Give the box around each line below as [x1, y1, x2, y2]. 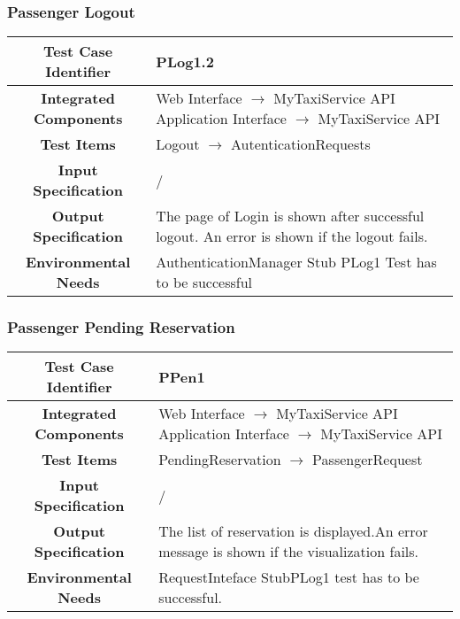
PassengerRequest [312, 449, 423, 470]
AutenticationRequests [230, 134, 371, 155]
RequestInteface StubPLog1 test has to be [158, 567, 419, 588]
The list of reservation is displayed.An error [158, 521, 428, 542]
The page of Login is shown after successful [156, 205, 425, 227]
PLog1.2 [156, 50, 214, 72]
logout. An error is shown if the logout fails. [156, 226, 428, 247]
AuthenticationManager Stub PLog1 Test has [156, 251, 437, 273]
